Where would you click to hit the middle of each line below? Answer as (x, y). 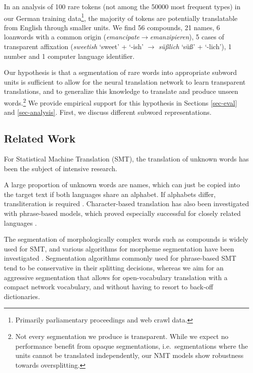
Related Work (40, 138)
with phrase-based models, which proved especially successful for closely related (122, 213)
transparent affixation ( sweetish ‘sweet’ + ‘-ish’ (74, 46)
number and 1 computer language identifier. (69, 56)
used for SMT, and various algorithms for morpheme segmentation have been (119, 248)
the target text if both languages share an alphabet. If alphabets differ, (110, 194)
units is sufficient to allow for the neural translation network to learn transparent (125, 81)
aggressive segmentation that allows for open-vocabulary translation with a (116, 277)
